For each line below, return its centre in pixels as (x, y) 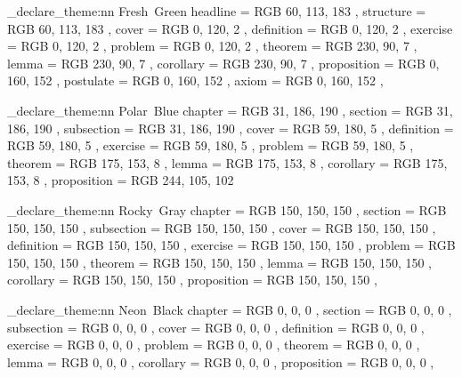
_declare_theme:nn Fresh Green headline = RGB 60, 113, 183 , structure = (217, 11)
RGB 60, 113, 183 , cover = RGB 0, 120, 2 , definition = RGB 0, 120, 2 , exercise (230, 28)
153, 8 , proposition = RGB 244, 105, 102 (121, 180)
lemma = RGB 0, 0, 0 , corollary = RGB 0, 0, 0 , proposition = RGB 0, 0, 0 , (221, 361)
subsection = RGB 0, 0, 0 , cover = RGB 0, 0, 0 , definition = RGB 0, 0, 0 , (216, 327)
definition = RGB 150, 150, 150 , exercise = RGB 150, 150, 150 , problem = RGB (231, 245)
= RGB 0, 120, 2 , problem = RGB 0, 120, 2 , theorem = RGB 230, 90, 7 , (212, 46)
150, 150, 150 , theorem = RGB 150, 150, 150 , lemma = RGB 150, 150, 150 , (220, 262)
